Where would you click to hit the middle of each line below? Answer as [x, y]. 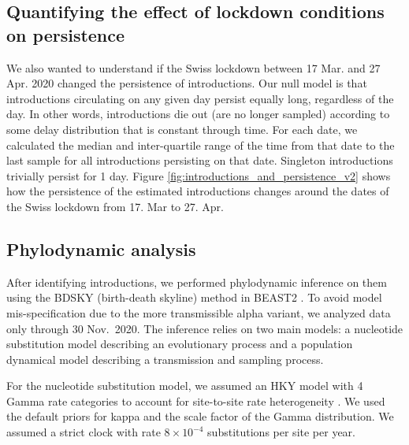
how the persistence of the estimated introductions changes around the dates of [198, 191]
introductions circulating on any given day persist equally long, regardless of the [200, 98]
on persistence [66, 34]
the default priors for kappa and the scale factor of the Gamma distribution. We [200, 416]
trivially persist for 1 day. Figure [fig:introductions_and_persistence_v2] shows [199, 175]
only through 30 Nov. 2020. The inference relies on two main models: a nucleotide [205, 328]
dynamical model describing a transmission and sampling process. [165, 359]
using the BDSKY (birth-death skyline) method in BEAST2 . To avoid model [194, 297]
